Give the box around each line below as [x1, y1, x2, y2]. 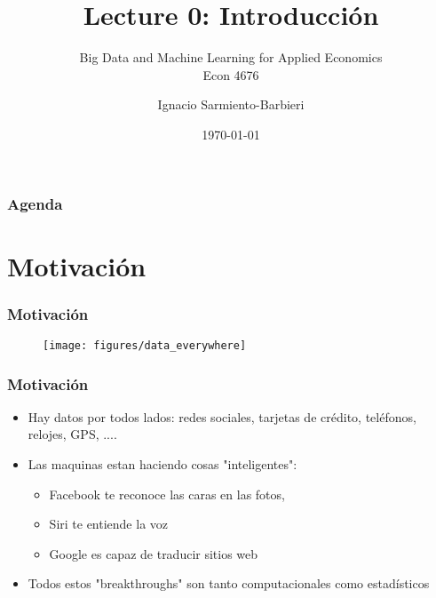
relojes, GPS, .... [28, 425, 117, 443]
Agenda [7, 192, 63, 214]
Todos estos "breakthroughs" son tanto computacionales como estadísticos [28, 574, 430, 593]
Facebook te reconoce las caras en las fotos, [49, 484, 285, 503]
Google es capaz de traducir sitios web [49, 544, 258, 562]
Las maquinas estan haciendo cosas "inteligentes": [28, 455, 297, 474]
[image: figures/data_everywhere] [43, 339, 247, 353]
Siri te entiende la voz [49, 514, 169, 533]
